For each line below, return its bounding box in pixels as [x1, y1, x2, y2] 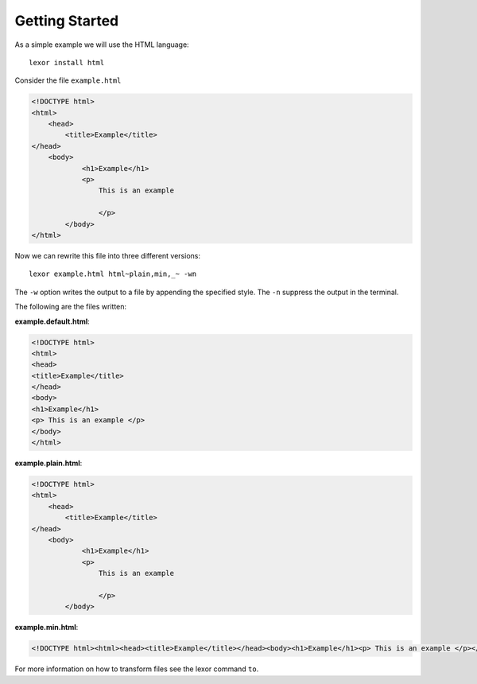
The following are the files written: [14, 302, 127, 312]
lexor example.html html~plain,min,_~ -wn [29, 270, 197, 278]
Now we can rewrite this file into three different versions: [14, 251, 200, 260]
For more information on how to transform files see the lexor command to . [14, 664, 259, 674]
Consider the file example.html [14, 76, 122, 85]
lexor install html [29, 58, 105, 67]
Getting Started [14, 12, 119, 29]
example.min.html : [14, 623, 79, 632]
